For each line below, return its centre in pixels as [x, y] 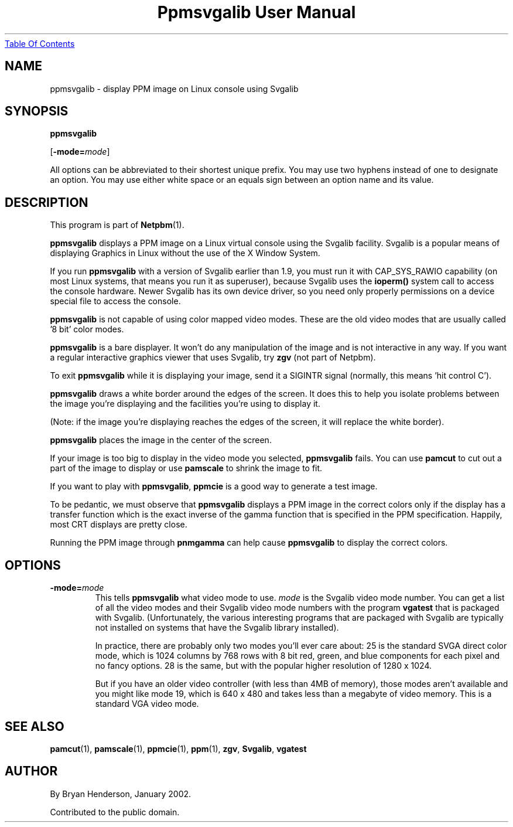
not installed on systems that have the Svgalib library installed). [217, 628]
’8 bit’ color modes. [87, 329]
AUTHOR [31, 771]
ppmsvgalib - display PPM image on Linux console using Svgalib [174, 89]
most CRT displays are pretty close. [119, 525]
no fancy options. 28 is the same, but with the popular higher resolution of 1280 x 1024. [264, 666]
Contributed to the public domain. [115, 812]
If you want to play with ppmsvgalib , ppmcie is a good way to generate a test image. [214, 486]
